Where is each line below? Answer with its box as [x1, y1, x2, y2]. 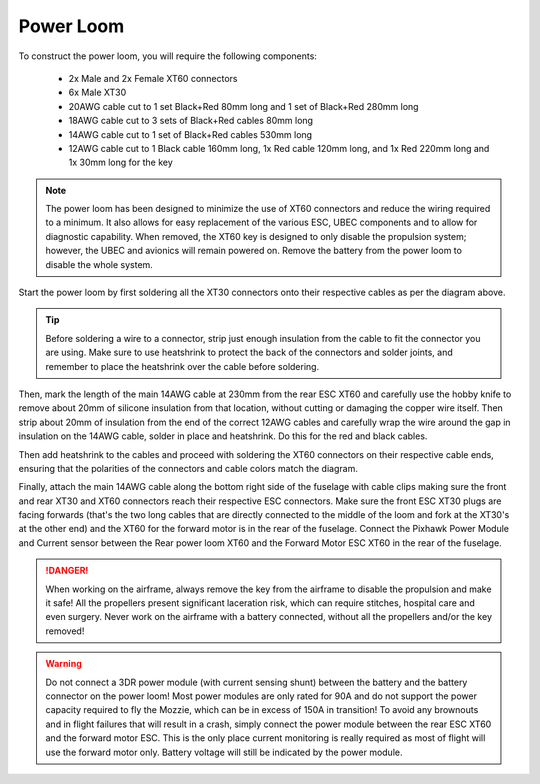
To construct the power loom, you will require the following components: [18, 50, 317, 62]
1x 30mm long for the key [68, 156, 174, 169]
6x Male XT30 [68, 86, 127, 99]
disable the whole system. [45, 258, 154, 270]
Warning [45, 658, 82, 670]
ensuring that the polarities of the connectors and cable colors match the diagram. [18, 462, 359, 474]
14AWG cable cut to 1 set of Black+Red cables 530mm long [68, 128, 313, 140]
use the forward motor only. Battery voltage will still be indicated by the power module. [45, 746, 403, 758]
